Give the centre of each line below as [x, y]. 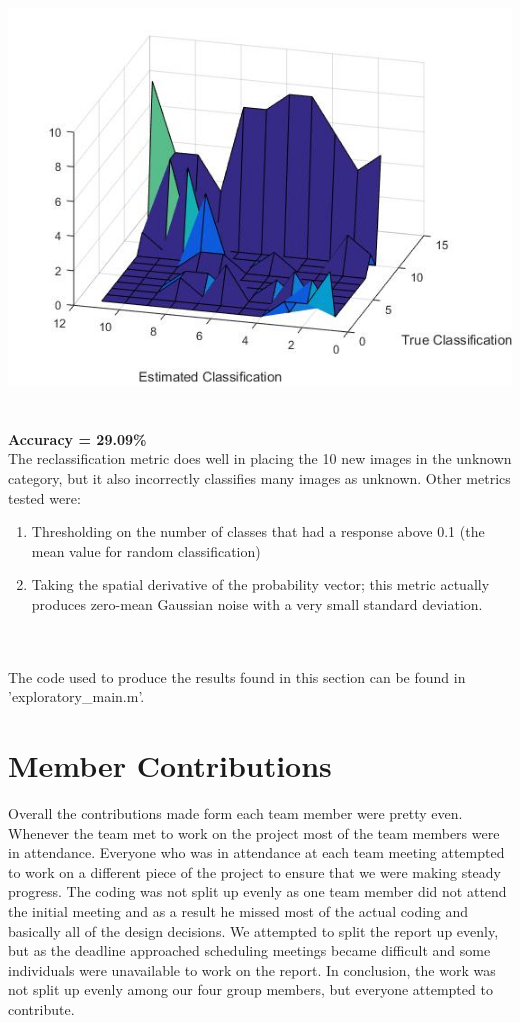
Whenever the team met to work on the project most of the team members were [254, 832]
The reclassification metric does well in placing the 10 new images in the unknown [260, 458]
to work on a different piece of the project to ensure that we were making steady [255, 871]
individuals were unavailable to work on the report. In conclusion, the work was [252, 969]
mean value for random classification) [146, 550]
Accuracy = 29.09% [77, 438]
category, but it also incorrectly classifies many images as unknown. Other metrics [259, 477]
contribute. [41, 1008]
